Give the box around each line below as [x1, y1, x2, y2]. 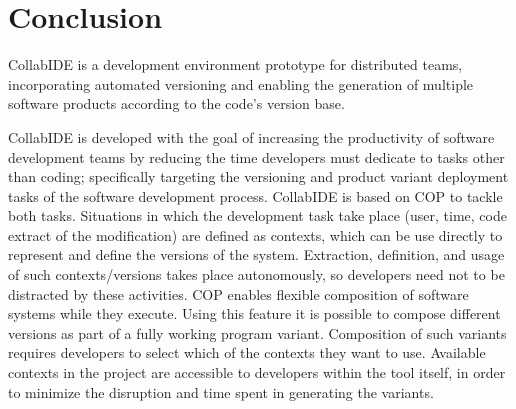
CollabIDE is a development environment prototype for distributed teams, [8, 54, 463, 75]
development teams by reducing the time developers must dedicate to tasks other [8, 146, 505, 167]
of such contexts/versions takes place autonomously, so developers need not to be [8, 264, 505, 285]
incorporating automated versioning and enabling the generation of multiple [8, 73, 474, 94]
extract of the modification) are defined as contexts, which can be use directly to [8, 224, 503, 245]
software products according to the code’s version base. [8, 93, 345, 114]
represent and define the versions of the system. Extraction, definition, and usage [8, 244, 505, 265]
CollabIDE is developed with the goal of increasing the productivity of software [8, 126, 495, 147]
